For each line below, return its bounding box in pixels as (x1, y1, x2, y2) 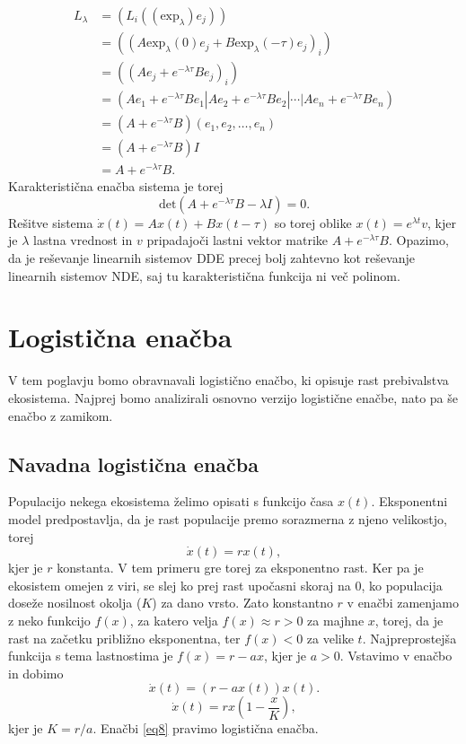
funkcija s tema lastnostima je (8, 646, 173, 665)
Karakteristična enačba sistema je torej (8, 177, 224, 196)
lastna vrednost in (33, 231, 133, 249)
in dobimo (8, 663, 64, 682)
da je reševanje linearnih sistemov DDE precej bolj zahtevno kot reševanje (8, 249, 415, 267)
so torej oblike (274, 213, 352, 232)
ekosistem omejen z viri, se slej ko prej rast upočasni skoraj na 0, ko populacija (8, 575, 443, 594)
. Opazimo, (388, 231, 449, 249)
